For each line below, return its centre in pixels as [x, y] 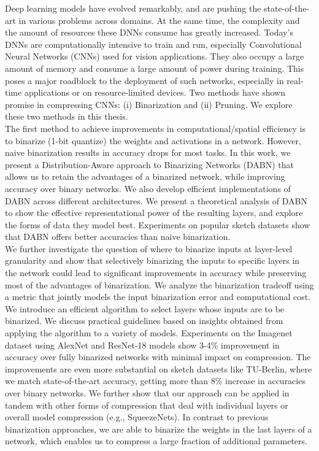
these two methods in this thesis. [67, 116]
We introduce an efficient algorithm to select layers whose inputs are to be [145, 308]
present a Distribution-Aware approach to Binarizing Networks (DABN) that [150, 164]
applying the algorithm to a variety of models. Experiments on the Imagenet [149, 333]
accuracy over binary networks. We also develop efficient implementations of [148, 188]
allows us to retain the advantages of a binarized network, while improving [145, 176]
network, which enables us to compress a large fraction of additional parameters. [156, 441]
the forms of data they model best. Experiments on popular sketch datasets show [158, 224]
